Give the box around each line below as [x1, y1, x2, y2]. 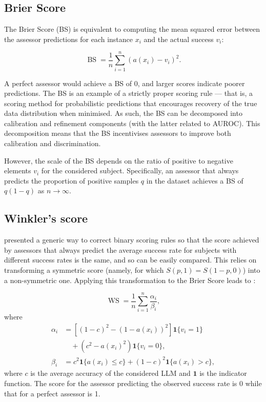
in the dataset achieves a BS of [146, 175, 243, 186]
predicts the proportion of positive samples [4, 175, 139, 186]
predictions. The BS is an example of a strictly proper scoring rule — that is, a [4, 88, 253, 98]
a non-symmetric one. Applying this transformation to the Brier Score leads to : [4, 274, 256, 285]
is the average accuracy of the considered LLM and [30, 368, 191, 378]
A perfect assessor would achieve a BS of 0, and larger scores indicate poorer [4, 77, 245, 88]
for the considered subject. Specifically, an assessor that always [41, 165, 239, 176]
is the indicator [199, 368, 247, 378]
